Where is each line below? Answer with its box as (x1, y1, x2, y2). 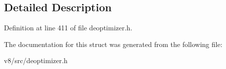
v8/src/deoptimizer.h (4, 55, 68, 66)
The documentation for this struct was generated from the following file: (4, 39, 223, 49)
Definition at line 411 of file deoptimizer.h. (4, 23, 133, 33)
